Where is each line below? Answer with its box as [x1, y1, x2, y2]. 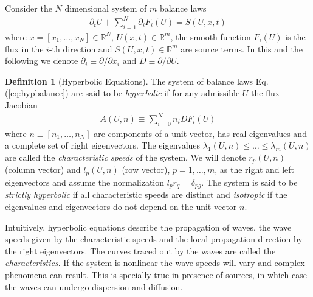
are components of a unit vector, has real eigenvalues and [94, 127, 307, 139]
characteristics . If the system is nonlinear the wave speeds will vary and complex [5, 256, 305, 269]
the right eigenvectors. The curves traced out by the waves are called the [5, 244, 276, 257]
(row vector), [122, 163, 170, 176]
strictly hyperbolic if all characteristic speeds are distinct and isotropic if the [5, 188, 287, 201]
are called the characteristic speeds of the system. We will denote [5, 151, 246, 163]
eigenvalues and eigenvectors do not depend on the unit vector [5, 200, 237, 212]
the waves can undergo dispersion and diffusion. [5, 280, 183, 293]
